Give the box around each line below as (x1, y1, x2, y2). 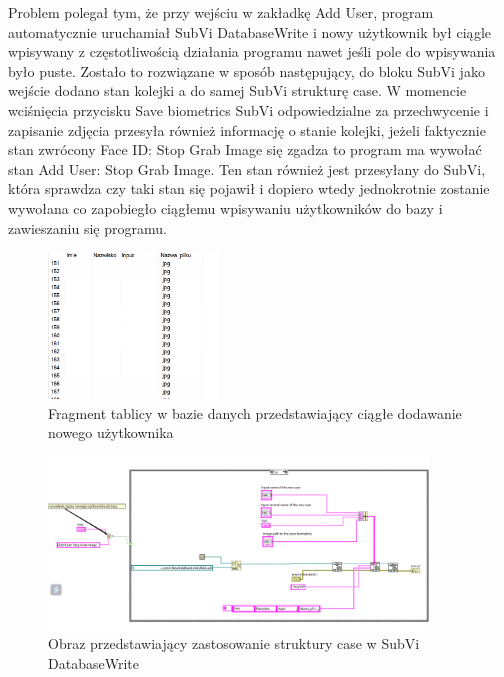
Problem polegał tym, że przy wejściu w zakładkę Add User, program (8, 2, 434, 22)
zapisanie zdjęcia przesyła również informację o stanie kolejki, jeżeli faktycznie (8, 119, 486, 140)
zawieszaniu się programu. (8, 217, 167, 238)
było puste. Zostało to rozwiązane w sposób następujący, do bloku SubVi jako (8, 60, 485, 81)
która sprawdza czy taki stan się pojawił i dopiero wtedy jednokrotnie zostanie (8, 178, 490, 199)
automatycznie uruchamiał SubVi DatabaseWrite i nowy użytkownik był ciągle (8, 21, 492, 42)
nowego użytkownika (48, 422, 174, 443)
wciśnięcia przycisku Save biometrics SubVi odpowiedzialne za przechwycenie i (8, 99, 489, 120)
